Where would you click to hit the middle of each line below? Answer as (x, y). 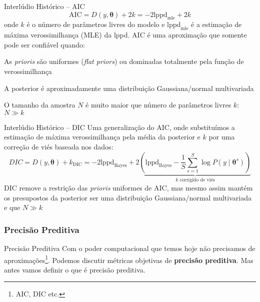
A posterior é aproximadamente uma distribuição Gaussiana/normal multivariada (129, 88)
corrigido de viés (197, 180)
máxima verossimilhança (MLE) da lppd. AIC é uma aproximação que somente (125, 35)
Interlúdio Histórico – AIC (44, 6)
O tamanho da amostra (40, 105)
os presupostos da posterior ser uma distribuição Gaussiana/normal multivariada (128, 197)
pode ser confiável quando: (44, 44)
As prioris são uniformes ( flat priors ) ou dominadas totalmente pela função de (124, 61)
